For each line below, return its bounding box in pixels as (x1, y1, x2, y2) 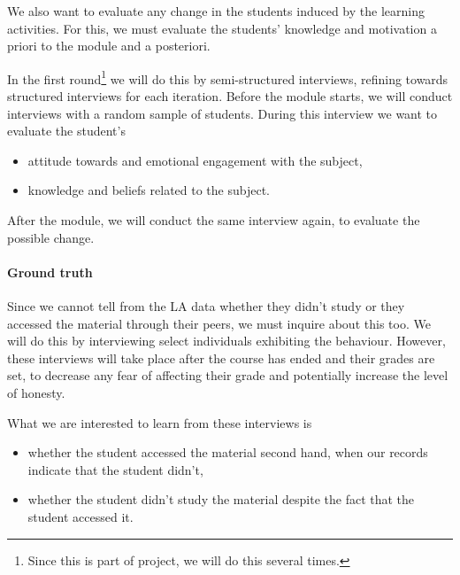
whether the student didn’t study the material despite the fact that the (27, 490, 415, 509)
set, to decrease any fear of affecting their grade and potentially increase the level (7, 366, 448, 385)
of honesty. (7, 383, 65, 401)
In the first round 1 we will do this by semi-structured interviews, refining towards (7, 66, 448, 88)
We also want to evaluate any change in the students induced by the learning (7, 2, 425, 19)
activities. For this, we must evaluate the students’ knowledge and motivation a (7, 19, 437, 37)
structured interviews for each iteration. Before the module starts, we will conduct (7, 87, 453, 105)
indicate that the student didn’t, (27, 460, 203, 478)
